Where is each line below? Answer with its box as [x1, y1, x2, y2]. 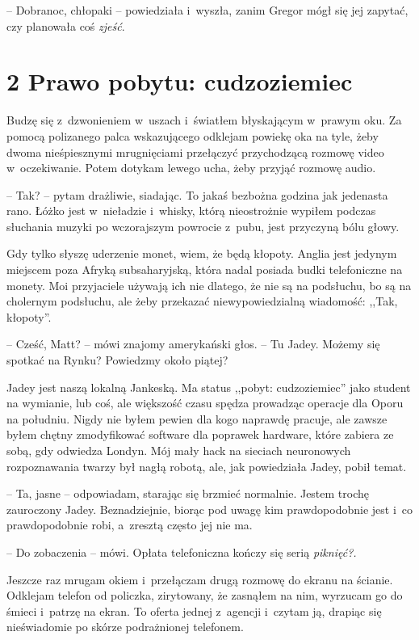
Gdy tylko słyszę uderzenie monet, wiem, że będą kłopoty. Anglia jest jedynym [6, 245, 397, 262]
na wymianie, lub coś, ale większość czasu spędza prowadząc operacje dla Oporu [6, 394, 404, 411]
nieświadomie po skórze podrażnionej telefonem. [6, 618, 244, 635]
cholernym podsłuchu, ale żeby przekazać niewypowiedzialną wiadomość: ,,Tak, [6, 293, 398, 309]
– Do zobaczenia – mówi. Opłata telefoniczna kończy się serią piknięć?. [6, 543, 357, 560]
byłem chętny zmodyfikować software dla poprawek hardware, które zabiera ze [6, 426, 394, 443]
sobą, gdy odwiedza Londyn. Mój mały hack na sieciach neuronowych [6, 442, 351, 458]
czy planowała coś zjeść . [6, 17, 125, 34]
